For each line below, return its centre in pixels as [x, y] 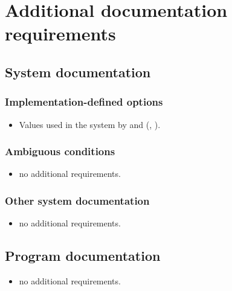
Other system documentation [77, 200]
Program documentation [83, 256]
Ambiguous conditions [60, 151]
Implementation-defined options [84, 102]
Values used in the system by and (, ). [90, 124]
